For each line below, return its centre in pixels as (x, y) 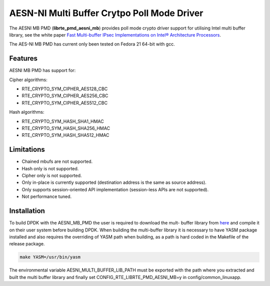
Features (23, 58)
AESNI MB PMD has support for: (42, 71)
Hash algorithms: (27, 112)
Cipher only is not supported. (52, 176)
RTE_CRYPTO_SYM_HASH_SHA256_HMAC (66, 128)
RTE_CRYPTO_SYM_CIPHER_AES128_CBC (65, 89)
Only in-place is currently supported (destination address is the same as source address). (114, 182)
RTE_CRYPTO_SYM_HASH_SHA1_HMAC (63, 121)
